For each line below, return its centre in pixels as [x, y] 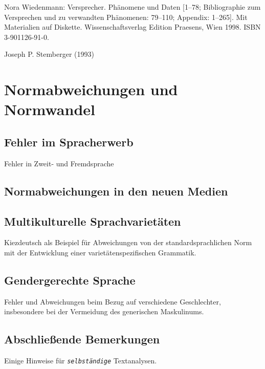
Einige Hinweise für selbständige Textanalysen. [81, 361]
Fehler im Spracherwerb [69, 142]
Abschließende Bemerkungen [82, 339]
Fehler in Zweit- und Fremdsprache [59, 163]
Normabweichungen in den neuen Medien [116, 191]
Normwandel [50, 109]
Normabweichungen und [91, 89]
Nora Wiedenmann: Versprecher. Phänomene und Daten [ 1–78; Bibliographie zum [132, 7]
